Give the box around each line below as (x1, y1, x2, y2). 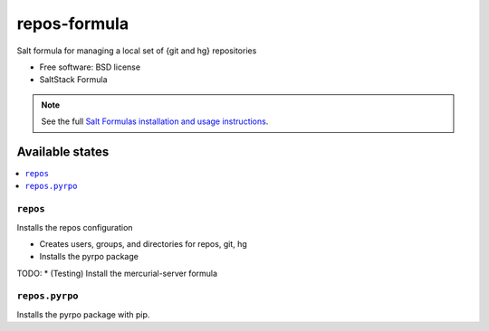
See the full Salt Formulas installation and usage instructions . (41, 116, 269, 127)
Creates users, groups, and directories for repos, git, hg (39, 238, 248, 249)
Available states (16, 144, 110, 159)
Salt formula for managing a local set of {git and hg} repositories (16, 45, 257, 56)
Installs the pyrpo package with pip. (16, 308, 150, 320)
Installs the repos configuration (16, 222, 133, 232)
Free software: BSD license (39, 61, 140, 72)
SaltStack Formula (39, 74, 108, 85)
